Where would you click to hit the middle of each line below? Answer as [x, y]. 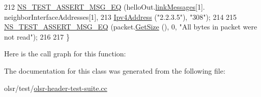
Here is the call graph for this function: [65, 54]
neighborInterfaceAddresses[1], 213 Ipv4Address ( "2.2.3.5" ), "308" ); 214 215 [121, 17]
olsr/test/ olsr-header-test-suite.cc [56, 88]
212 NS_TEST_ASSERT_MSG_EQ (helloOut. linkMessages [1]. [105, 7]
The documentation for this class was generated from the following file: [115, 70]
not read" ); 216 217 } [37, 36]
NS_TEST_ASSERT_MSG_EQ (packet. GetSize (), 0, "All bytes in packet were [131, 27]
